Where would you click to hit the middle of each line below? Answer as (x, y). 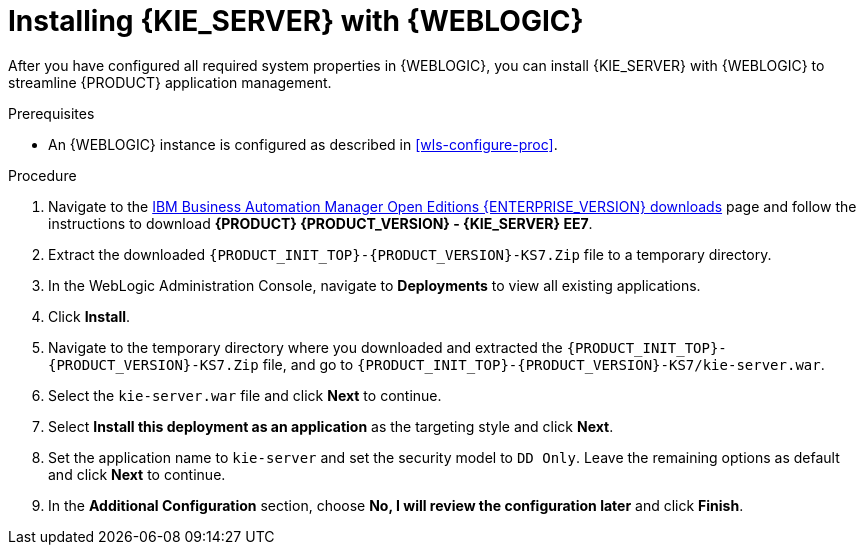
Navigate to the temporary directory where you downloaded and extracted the (305, 347)
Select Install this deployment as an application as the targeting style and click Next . (331, 426)
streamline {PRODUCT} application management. (170, 82)
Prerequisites (51, 113)
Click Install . (89, 316)
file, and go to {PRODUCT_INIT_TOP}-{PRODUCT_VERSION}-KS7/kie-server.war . (543, 364)
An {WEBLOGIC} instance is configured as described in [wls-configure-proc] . (303, 144)
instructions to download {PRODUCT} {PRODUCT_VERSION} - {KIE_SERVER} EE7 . (320, 223)
